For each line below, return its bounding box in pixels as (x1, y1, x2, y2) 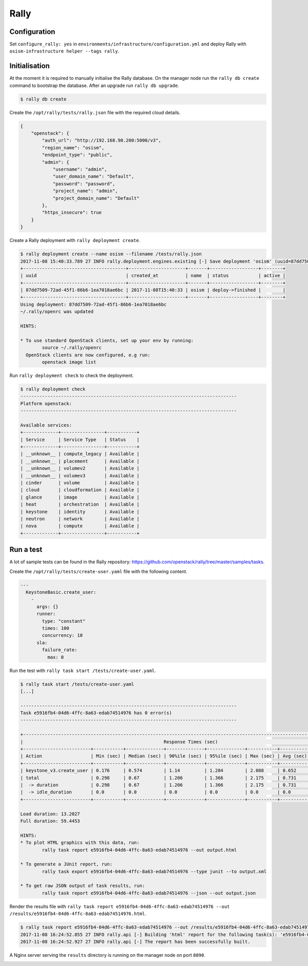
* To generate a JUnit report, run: (20, 861, 113, 867)
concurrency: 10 (42, 632, 83, 639)
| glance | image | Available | (20, 494, 140, 500)
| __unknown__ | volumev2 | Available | (20, 465, 140, 471)
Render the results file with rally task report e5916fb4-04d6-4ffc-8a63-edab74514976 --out (9, 903, 230, 909)
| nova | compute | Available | (20, 523, 140, 529)
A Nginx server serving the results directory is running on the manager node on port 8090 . (9, 952, 205, 958)
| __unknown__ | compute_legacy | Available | (20, 451, 140, 457)
